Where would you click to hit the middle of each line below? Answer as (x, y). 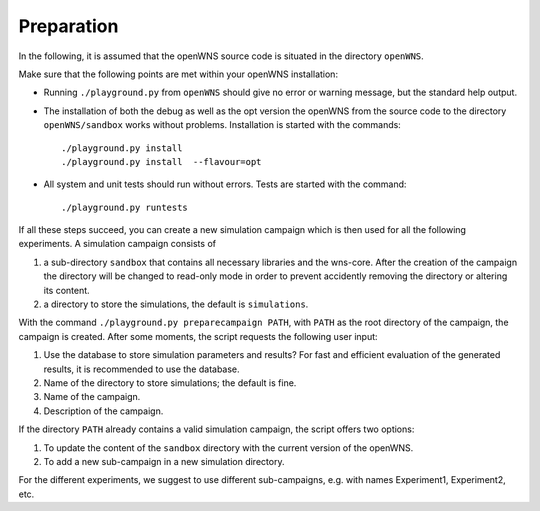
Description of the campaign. (103, 411)
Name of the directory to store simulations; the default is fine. (170, 382)
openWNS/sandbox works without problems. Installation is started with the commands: (222, 125)
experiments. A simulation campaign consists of (117, 244)
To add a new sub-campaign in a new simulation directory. (164, 461)
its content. (66, 290)
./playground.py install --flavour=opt (161, 161)
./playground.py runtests (125, 207)
